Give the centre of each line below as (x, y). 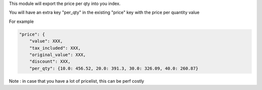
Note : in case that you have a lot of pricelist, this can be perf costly (76, 81)
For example (21, 21)
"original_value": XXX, (57, 54)
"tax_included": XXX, (55, 48)
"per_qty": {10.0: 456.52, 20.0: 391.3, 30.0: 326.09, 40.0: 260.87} (114, 68)
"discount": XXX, (50, 62)
